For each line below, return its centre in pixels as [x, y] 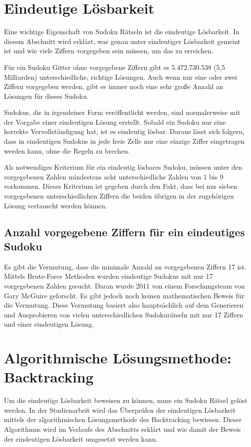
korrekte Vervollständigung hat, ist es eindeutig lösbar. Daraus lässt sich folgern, [124, 131]
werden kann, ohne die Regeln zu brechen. [67, 150]
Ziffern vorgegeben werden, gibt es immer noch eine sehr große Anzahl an [114, 86]
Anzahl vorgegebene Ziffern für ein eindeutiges [125, 232]
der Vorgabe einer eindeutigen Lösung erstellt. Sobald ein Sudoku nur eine [115, 122]
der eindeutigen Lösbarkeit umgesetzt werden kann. [81, 438]
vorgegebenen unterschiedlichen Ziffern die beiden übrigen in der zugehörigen [119, 196]
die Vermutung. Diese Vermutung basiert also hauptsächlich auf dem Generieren [124, 305]
